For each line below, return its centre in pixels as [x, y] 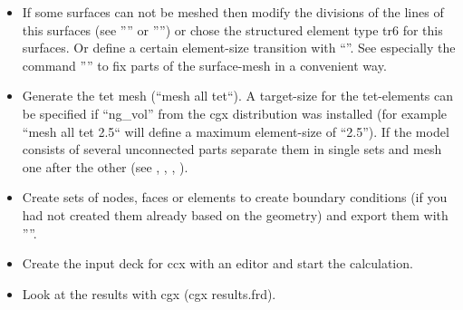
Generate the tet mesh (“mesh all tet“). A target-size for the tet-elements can [238, 96]
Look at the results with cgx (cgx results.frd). [149, 293]
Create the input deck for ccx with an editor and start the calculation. [217, 263]
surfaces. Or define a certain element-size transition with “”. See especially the [239, 48]
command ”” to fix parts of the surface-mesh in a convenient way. [204, 65]
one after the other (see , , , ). [105, 166]
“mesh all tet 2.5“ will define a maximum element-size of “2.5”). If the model [236, 131]
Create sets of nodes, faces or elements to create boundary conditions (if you [235, 197]
